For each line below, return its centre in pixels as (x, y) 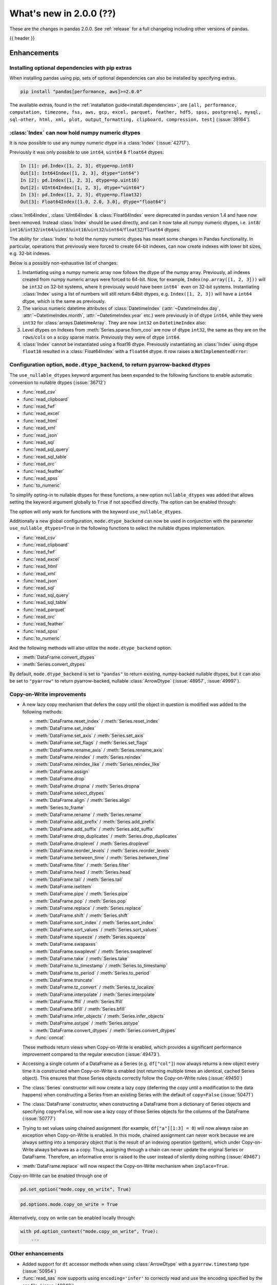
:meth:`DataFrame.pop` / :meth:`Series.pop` (81, 901)
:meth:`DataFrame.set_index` (66, 728)
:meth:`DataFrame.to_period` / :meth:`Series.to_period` (93, 973)
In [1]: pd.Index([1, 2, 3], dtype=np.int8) (77, 166)
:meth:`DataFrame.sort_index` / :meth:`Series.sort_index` (95, 922)
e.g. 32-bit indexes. (30, 253)
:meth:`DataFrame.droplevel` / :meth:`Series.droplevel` (93, 843)
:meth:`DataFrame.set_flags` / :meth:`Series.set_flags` (92, 743)
